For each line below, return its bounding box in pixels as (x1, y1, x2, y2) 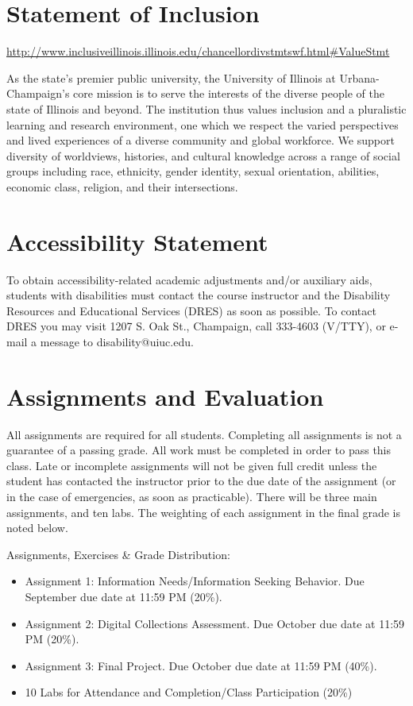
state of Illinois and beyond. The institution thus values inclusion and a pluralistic (6, 100, 407, 117)
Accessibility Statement (6, 225, 268, 257)
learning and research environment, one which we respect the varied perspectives (6, 116, 399, 133)
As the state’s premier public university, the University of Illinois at (6, 69, 336, 86)
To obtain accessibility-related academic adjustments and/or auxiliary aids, (6, 271, 372, 287)
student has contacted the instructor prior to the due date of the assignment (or (6, 473, 396, 489)
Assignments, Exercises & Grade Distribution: (6, 546, 230, 562)
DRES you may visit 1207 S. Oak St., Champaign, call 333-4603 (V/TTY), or (6, 318, 386, 334)
